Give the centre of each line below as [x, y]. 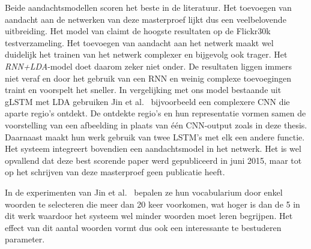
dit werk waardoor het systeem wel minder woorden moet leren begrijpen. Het [149, 216]
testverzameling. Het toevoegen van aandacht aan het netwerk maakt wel [139, 42]
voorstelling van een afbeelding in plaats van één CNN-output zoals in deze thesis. [156, 124]
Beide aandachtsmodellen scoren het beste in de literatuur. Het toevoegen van [148, 7]
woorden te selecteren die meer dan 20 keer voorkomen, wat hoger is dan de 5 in [152, 204]
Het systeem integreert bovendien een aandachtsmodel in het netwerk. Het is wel [153, 148]
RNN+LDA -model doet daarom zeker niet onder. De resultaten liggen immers [149, 66]
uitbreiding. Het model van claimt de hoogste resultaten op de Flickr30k [138, 31]
